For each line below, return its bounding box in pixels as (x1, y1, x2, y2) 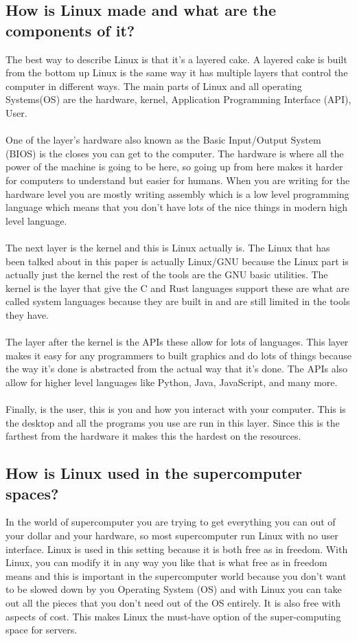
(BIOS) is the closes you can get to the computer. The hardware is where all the (5, 146, 344, 160)
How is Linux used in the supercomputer (5, 462, 303, 484)
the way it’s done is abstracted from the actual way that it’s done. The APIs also (5, 361, 348, 376)
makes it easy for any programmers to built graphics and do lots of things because (5, 348, 352, 362)
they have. (5, 307, 49, 322)
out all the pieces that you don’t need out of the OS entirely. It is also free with (5, 595, 341, 609)
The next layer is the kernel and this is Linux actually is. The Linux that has (5, 240, 330, 254)
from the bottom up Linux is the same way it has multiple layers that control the (5, 65, 348, 80)
